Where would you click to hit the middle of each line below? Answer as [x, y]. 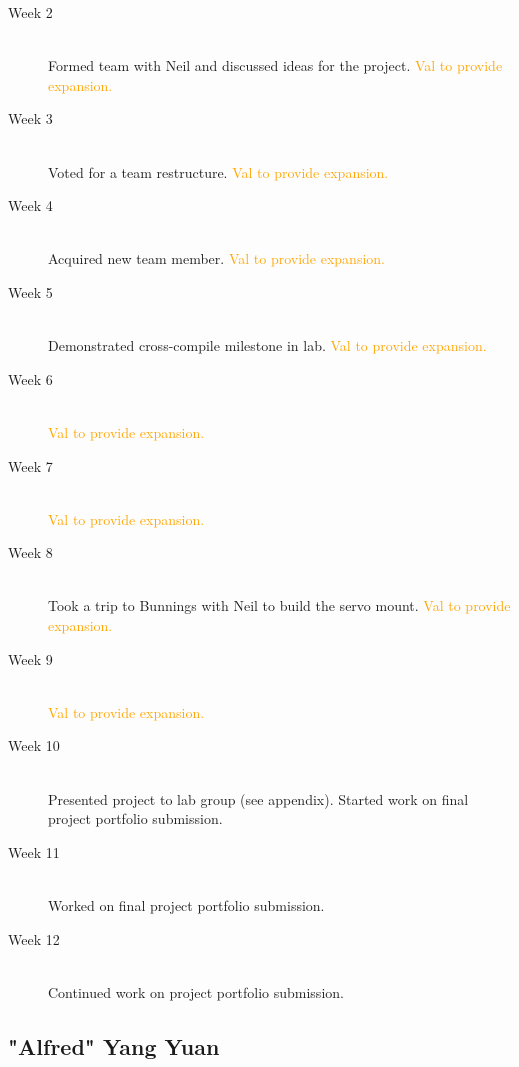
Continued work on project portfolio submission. [196, 991]
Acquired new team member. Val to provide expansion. [216, 258]
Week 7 [30, 465]
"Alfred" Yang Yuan [114, 1045]
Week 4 [30, 205]
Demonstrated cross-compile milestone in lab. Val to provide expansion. [267, 345]
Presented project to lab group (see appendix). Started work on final [258, 798]
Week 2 [30, 12]
